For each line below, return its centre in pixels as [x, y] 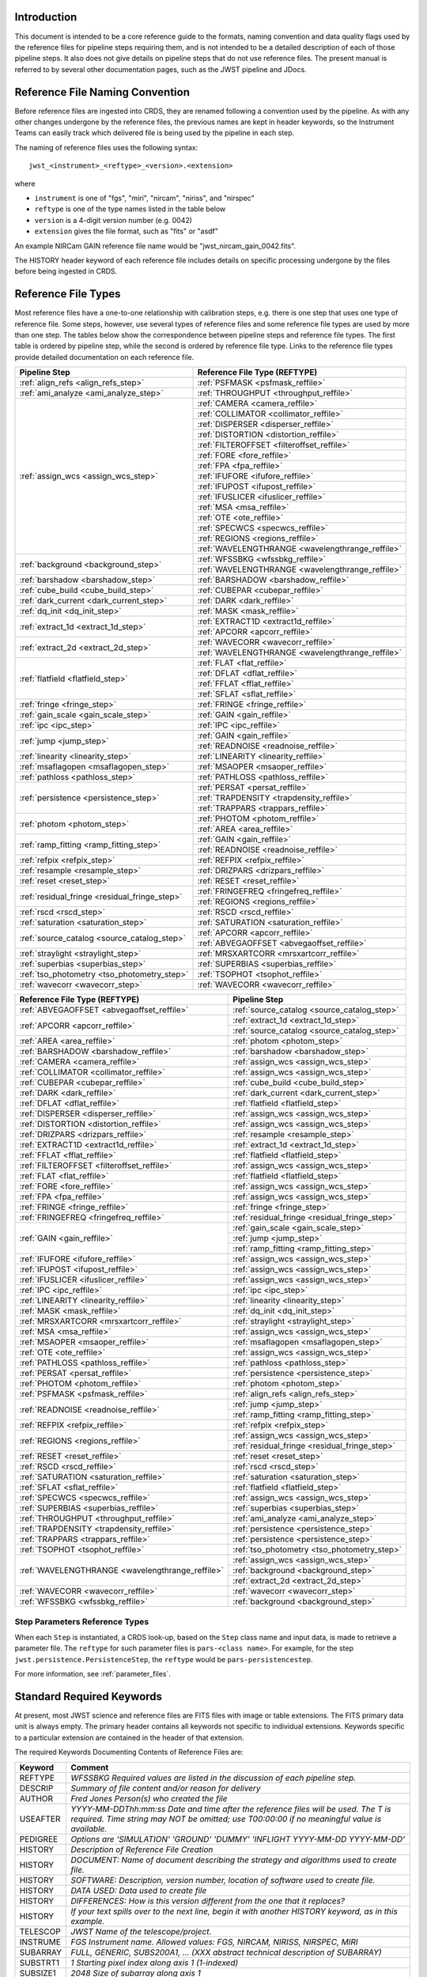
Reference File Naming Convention [102, 92]
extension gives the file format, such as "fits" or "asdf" [127, 231]
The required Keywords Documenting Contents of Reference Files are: [129, 1752]
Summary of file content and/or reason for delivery [166, 1788]
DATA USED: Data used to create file [139, 1890]
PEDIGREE [39, 1839]
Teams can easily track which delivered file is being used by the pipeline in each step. [155, 133]
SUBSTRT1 [40, 1963]
